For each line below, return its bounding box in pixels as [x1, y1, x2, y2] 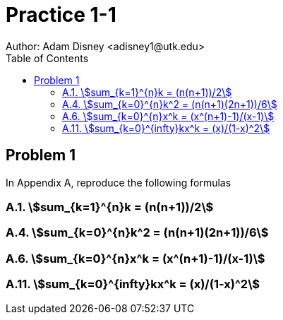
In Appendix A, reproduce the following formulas [6, 176, 231, 189]
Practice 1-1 [6, 3, 116, 27]
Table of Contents [6, 52, 89, 64]
